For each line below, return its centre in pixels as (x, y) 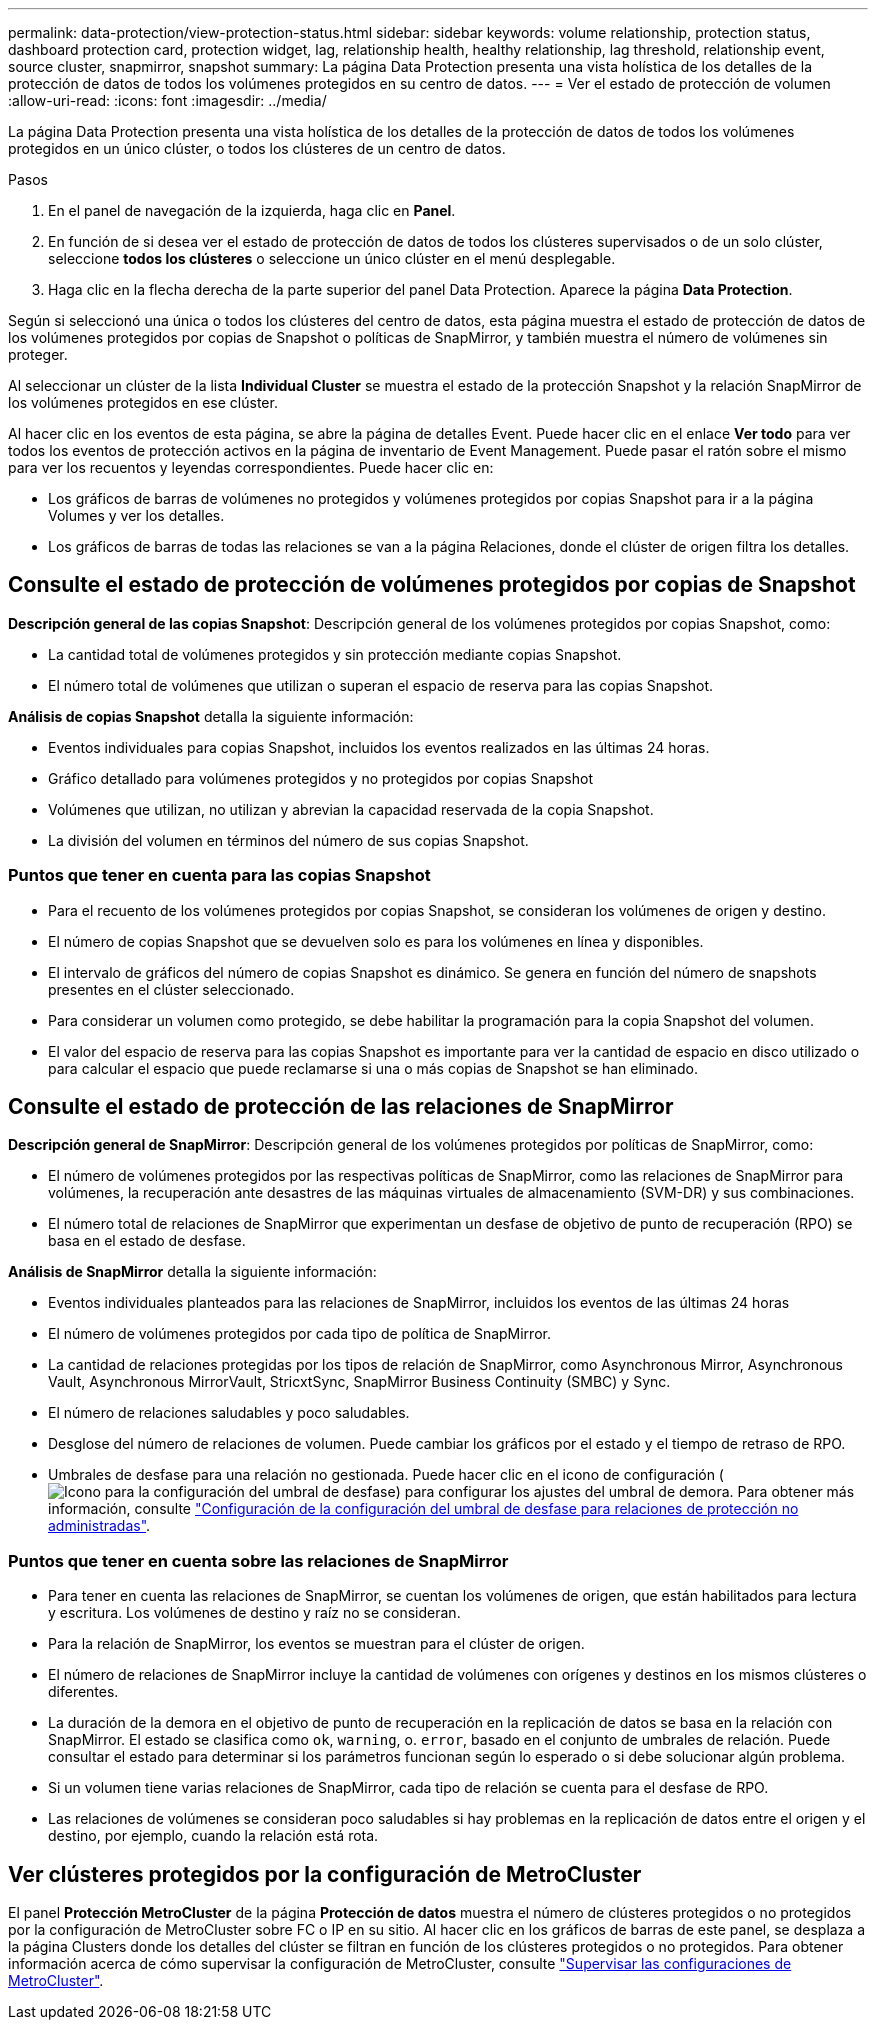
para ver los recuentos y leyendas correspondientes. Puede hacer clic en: (251, 467)
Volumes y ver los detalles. (136, 515)
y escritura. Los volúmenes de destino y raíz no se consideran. (254, 1613)
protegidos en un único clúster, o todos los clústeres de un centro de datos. (257, 148)
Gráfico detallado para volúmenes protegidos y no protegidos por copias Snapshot (320, 778)
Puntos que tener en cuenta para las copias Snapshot (219, 875)
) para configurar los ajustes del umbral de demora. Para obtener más (625, 1492)
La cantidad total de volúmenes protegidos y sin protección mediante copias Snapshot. (335, 654)
